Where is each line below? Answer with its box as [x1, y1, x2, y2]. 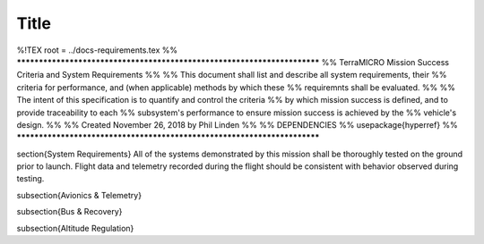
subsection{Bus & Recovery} [16, 206, 123, 217]
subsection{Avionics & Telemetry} [16, 189, 143, 200]
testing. [16, 173, 45, 184]
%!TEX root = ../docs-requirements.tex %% [16, 45, 178, 55]
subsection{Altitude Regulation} [16, 223, 134, 233]
